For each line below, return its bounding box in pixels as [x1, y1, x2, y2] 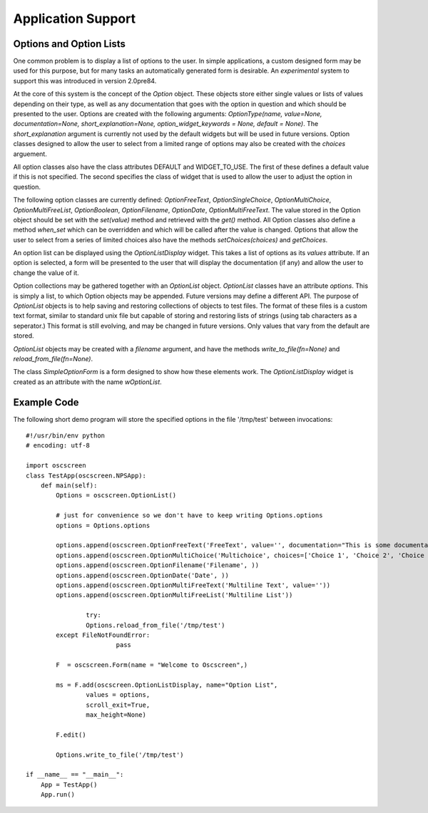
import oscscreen [26, 462, 86, 470]
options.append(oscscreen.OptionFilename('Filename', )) [56, 561, 260, 569]
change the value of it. [13, 268, 79, 277]
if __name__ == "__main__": [26, 770, 124, 779]
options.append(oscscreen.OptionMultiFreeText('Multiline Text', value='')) [56, 581, 331, 589]
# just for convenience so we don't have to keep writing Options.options [56, 512, 323, 519]
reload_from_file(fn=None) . [13, 355, 93, 363]
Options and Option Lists [13, 38, 126, 50]
